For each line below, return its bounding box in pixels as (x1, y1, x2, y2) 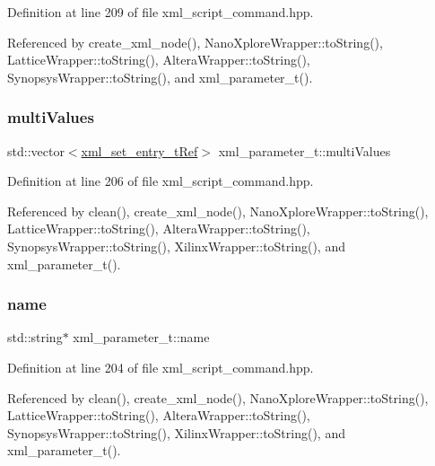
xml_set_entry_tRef (81, 141, 198, 160)
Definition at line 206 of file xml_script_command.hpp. (7, 171, 314, 190)
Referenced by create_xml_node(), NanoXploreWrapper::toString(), (7, 32, 383, 51)
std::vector (7, 141, 65, 160)
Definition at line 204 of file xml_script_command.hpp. (7, 357, 314, 376)
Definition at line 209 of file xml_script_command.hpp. (7, 3, 314, 21)
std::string (7, 328, 63, 347)
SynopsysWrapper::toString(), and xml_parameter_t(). (7, 67, 313, 86)
